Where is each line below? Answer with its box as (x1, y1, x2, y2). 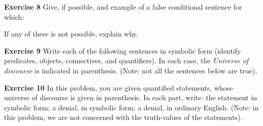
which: (4, 11, 24, 22)
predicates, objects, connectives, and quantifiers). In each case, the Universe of (4, 55, 249, 66)
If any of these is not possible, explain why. (4, 28, 138, 39)
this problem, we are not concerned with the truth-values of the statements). (4, 112, 243, 122)
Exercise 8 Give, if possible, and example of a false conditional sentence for (4, 2, 242, 12)
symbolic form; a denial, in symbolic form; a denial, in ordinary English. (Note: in (4, 102, 259, 112)
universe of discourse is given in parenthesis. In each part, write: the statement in (4, 92, 257, 103)
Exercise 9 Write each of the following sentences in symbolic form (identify (4, 45, 241, 56)
